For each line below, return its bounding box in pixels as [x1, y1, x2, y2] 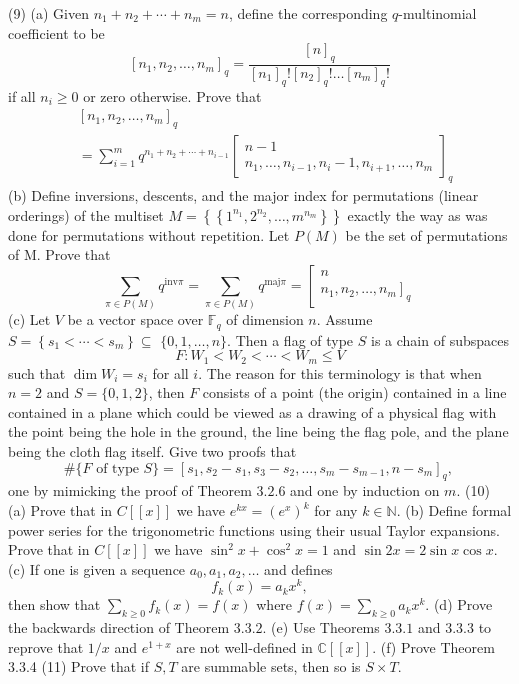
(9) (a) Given [8, 3, 89, 23]
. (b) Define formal [396, 500, 512, 521]
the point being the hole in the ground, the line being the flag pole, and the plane [8, 421, 509, 442]
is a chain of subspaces [371, 329, 509, 350]
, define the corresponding [228, 3, 388, 23]
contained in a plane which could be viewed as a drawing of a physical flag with [8, 401, 497, 422]
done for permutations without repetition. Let [8, 224, 290, 245]
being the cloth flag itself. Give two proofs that [8, 441, 297, 462]
